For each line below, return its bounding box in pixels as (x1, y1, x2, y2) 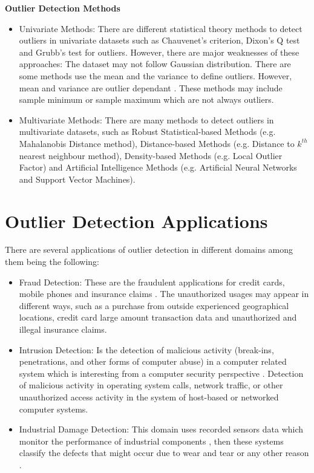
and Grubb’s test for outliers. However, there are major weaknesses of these (19, 45, 299, 58)
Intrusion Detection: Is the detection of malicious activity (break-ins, (19, 343, 274, 356)
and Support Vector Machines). (19, 172, 136, 185)
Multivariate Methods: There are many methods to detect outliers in (19, 113, 274, 126)
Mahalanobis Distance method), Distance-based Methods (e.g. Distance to (19, 137, 295, 149)
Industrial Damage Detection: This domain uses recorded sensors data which (19, 423, 304, 435)
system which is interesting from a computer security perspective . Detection (19, 367, 304, 379)
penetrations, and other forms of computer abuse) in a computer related (19, 355, 287, 368)
